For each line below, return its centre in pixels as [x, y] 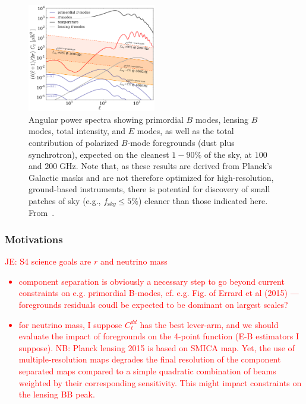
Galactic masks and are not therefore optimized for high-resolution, [151, 177]
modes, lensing [222, 119]
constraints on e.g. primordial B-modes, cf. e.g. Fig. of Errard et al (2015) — [159, 293]
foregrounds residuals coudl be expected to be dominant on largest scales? [153, 305]
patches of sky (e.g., [65, 201]
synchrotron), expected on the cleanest [99, 154]
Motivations [34, 239]
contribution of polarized [74, 143]
